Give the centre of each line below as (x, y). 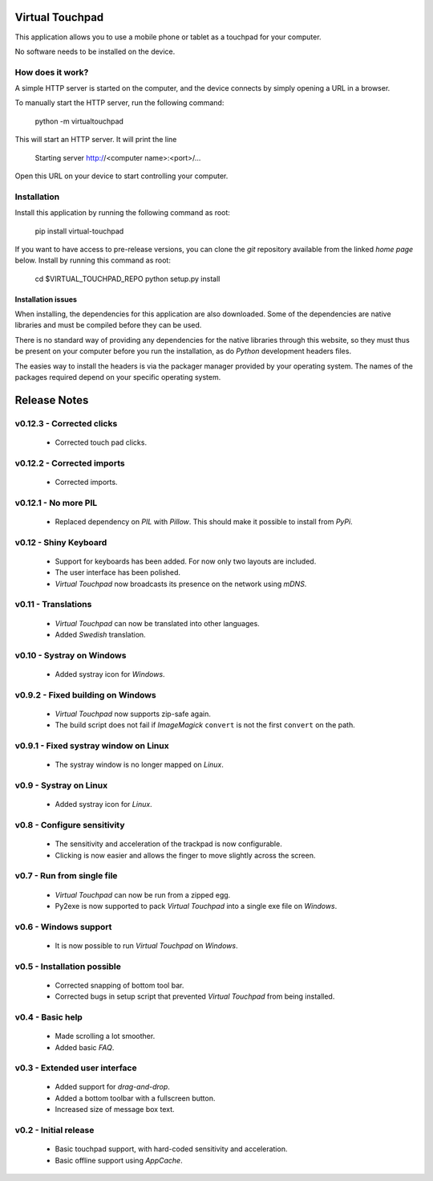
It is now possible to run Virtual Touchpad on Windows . (146, 945)
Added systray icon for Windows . (110, 674)
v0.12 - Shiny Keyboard (61, 542)
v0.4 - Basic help (49, 1017)
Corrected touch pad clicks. (101, 442)
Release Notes (52, 400)
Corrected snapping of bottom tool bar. (119, 985)
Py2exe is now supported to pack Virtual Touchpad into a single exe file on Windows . (196, 906)
